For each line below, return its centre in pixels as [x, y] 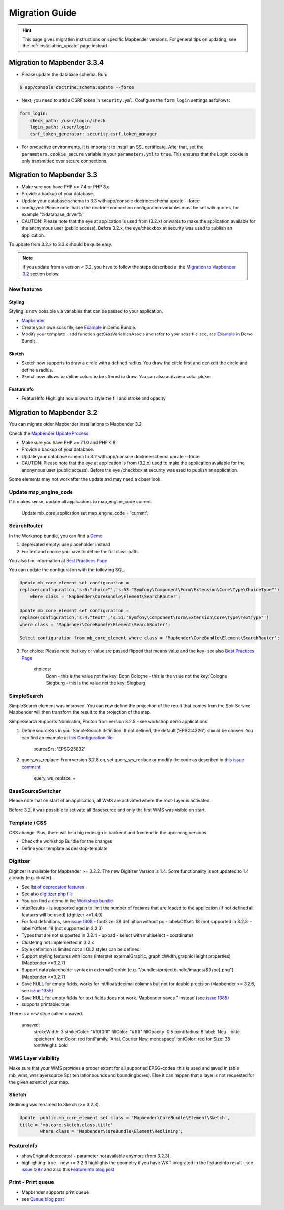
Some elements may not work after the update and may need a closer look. [86, 479]
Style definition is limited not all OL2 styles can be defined [81, 949]
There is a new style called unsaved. [46, 1013]
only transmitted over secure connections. [64, 161]
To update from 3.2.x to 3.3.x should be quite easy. [61, 244]
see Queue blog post [43, 1199]
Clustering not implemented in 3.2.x [58, 942]
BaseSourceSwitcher [35, 791]
